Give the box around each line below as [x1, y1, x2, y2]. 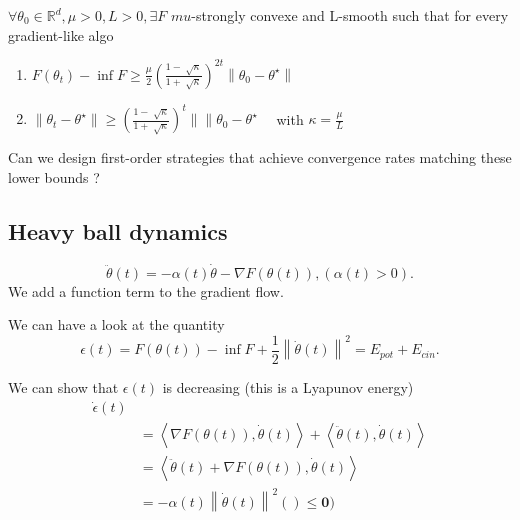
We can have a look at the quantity [8, 314, 225, 335]
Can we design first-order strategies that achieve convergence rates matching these [8, 147, 512, 168]
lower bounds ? [8, 166, 100, 187]
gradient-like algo [8, 24, 114, 45]
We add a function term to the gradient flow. [8, 280, 284, 301]
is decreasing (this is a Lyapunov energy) [162, 377, 414, 398]
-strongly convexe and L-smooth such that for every [191, 5, 509, 25]
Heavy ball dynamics [8, 215, 228, 246]
